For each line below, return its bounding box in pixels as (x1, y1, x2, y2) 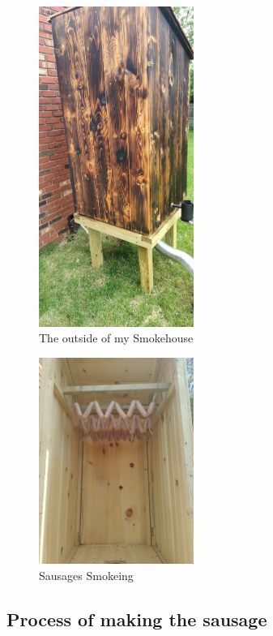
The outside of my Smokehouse (39, 329, 194, 346)
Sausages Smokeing (39, 566, 134, 583)
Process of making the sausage (6, 606, 267, 631)
